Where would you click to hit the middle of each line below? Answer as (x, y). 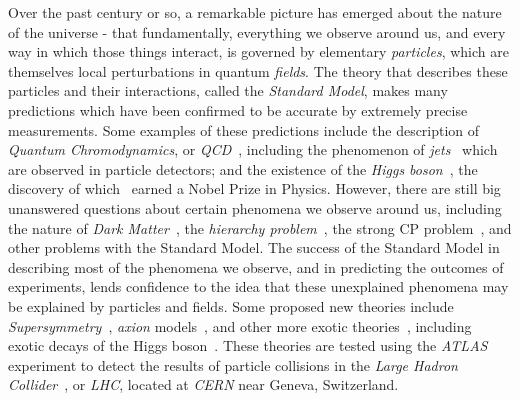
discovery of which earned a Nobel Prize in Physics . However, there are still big (254, 188)
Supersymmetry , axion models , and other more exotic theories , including (240, 325)
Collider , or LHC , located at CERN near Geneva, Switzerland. (203, 384)
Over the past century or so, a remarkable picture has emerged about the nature (255, 12)
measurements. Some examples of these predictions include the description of (244, 129)
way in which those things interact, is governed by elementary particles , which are (258, 51)
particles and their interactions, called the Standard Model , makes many (228, 90)
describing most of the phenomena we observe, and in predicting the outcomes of (256, 266)
